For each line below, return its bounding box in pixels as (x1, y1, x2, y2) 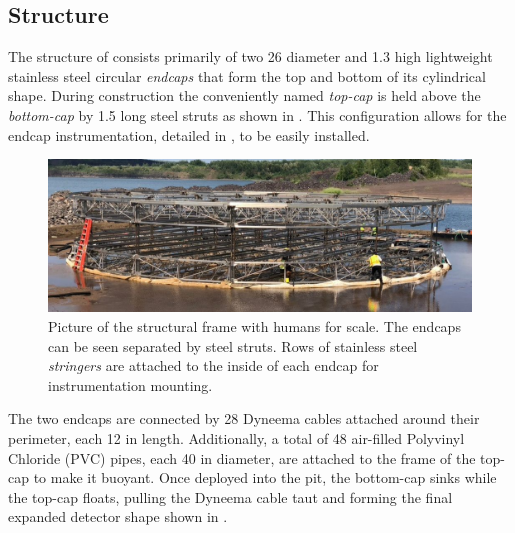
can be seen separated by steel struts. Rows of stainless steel (48, 335, 418, 356)
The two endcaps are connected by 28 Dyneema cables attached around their (8, 408, 480, 429)
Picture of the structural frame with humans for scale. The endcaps (48, 315, 461, 336)
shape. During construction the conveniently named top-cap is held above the (8, 85, 481, 106)
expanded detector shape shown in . (8, 506, 228, 527)
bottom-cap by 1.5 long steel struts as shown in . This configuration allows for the (8, 104, 507, 125)
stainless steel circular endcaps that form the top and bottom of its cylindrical (8, 65, 486, 86)
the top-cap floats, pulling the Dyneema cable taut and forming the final (8, 486, 453, 507)
